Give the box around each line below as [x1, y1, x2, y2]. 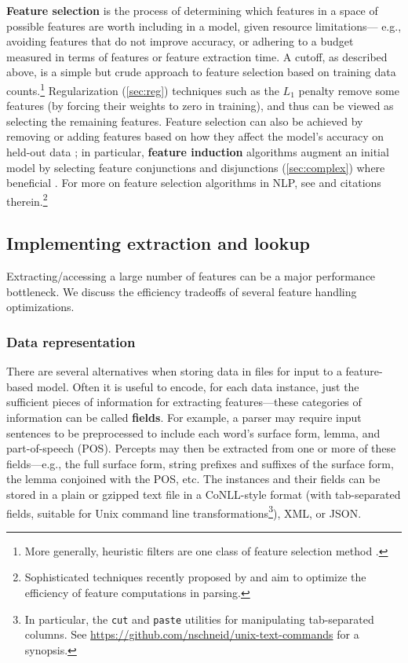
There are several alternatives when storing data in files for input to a [6, 363, 342, 379]
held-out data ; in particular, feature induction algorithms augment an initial [6, 144, 389, 159]
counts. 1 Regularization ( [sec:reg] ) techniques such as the [6, 79, 279, 98]
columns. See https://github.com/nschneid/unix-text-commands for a [24, 626, 359, 643]
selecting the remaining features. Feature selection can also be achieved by [6, 112, 363, 129]
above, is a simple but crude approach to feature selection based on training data [6, 64, 396, 80]
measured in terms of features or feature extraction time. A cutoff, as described [6, 48, 388, 64]
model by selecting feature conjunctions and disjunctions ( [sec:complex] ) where [6, 159, 385, 175]
